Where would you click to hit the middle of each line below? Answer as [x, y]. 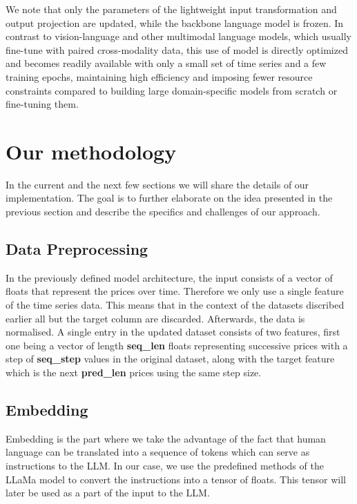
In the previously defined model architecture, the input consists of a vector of [169, 277]
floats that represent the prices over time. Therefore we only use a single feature [175, 291]
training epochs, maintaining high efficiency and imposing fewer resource [159, 76]
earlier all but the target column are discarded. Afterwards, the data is [155, 318]
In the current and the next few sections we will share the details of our [157, 184]
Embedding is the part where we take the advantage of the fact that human [166, 438]
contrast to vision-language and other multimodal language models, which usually [178, 36]
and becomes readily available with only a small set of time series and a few [166, 63]
